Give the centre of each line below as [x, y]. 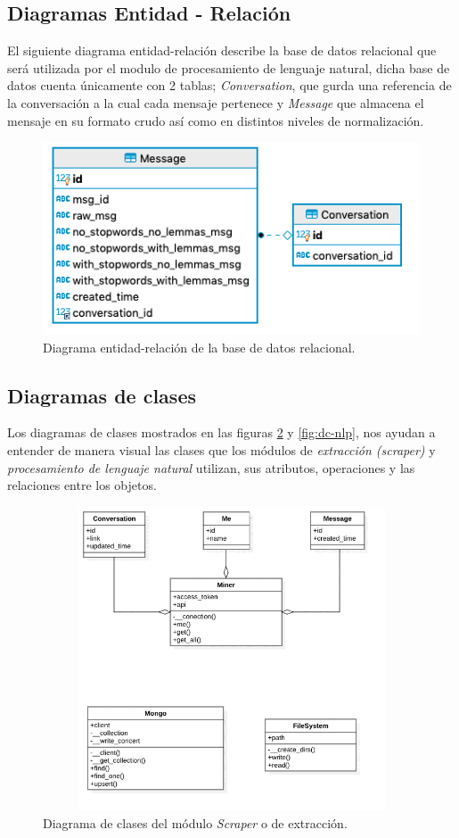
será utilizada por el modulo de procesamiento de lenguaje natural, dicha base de [229, 67]
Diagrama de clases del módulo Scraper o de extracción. [195, 822]
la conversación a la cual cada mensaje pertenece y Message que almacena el [216, 102]
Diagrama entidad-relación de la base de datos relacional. [199, 347]
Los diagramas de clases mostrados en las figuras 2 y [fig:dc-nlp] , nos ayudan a [221, 432]
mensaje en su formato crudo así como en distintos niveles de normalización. [216, 120]
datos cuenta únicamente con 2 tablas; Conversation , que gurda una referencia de [229, 85]
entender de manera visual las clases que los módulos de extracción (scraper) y [221, 449]
